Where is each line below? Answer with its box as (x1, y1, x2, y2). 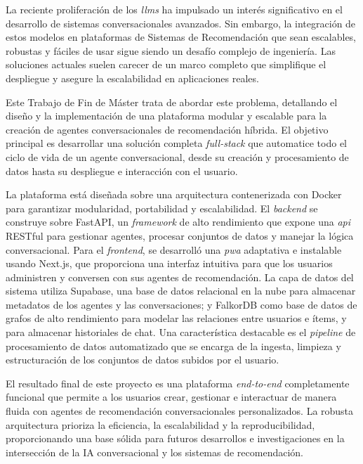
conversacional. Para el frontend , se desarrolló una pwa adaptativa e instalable (6, 242, 342, 257)
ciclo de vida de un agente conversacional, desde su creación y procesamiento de (6, 149, 349, 164)
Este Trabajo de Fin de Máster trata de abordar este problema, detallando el (6, 94, 338, 109)
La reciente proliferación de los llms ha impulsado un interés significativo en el (6, 2, 343, 16)
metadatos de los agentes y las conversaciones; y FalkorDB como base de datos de (6, 297, 357, 311)
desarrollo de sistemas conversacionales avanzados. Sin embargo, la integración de (6, 15, 356, 30)
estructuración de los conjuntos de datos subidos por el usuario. (6, 352, 279, 367)
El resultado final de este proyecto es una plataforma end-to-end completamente (6, 375, 350, 390)
